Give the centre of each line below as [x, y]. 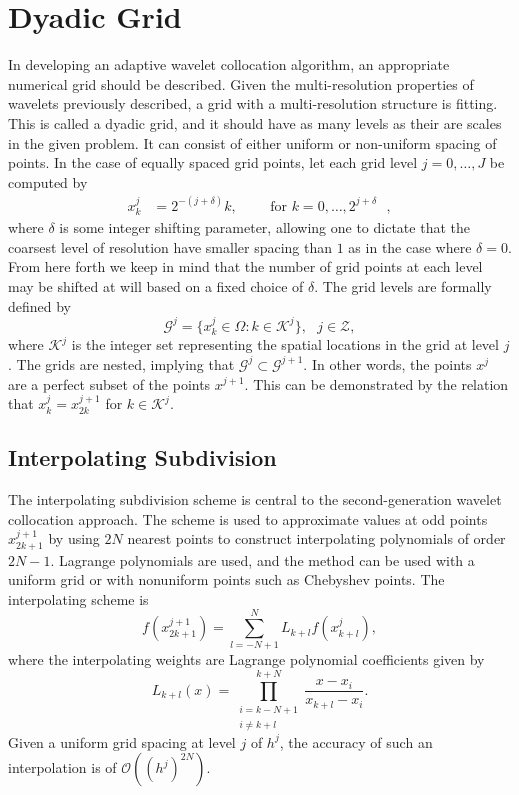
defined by [40, 305]
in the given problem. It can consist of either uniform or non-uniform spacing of [252, 142]
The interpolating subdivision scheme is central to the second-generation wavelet [255, 498]
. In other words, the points [387, 363]
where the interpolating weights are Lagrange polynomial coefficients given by [246, 659]
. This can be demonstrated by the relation [376, 383]
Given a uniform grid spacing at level [122, 741]
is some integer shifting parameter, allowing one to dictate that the [264, 227]
